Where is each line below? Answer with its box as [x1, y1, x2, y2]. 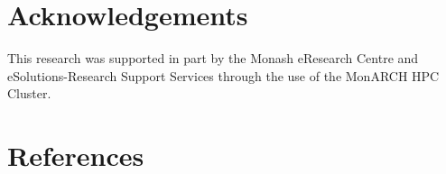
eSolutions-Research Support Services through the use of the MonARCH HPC [7, 66, 440, 85]
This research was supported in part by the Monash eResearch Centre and [7, 49, 419, 68]
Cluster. [7, 84, 51, 103]
